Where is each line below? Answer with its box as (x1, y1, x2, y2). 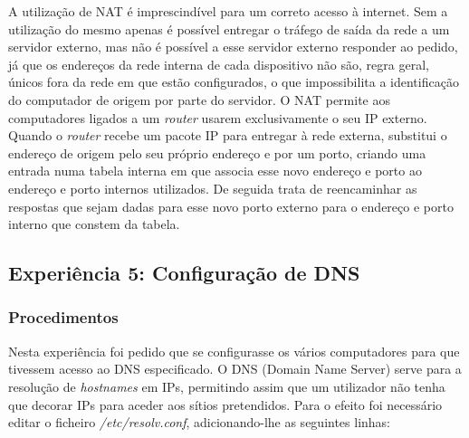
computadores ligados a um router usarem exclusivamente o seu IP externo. (8, 108, 427, 127)
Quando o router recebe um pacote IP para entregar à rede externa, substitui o (8, 126, 447, 145)
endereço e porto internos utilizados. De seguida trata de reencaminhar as (8, 178, 417, 197)
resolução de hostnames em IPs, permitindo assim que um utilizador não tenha (8, 376, 445, 395)
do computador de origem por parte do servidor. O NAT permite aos (8, 90, 390, 109)
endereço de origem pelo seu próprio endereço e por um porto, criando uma (8, 143, 426, 162)
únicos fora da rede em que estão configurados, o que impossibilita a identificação (8, 72, 459, 91)
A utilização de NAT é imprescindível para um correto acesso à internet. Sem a (8, 2, 448, 20)
